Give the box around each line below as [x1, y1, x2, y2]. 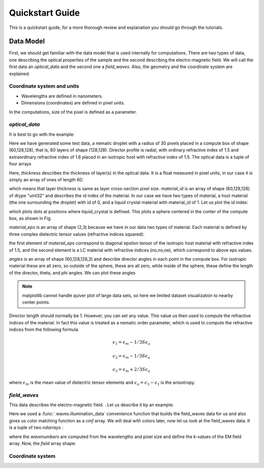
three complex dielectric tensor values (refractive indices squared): [9, 231, 145, 237]
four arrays [9, 161, 32, 167]
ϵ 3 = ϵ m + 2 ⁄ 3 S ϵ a [112, 367, 151, 373]
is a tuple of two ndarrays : [9, 424, 64, 431]
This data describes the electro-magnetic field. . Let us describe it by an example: [9, 402, 174, 408]
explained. [9, 71, 30, 76]
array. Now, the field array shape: [9, 440, 76, 446]
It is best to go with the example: [9, 131, 75, 137]
